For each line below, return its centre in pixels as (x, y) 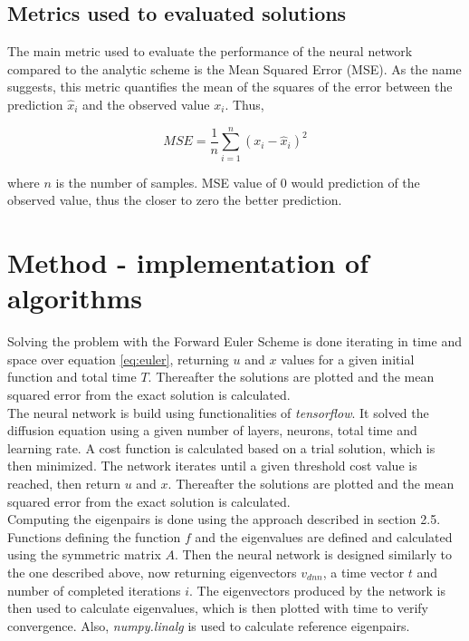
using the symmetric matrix (84, 554)
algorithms (75, 298)
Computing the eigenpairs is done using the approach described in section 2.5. (224, 519)
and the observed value (146, 104)
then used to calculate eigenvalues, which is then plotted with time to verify (218, 608)
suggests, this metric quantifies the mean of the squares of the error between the (230, 87)
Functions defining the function (94, 536)
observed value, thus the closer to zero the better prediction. (175, 200)
